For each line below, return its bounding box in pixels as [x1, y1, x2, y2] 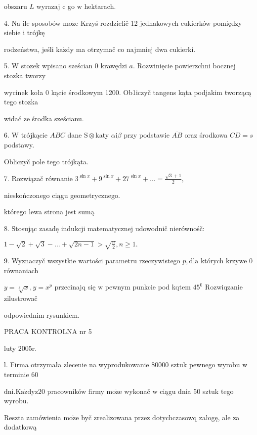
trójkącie [21, 130, 47, 140]
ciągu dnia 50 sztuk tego [160, 386, 234, 396]
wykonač [124, 386, 150, 396]
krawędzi [100, 60, 127, 71]
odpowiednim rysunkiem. [4, 309, 80, 320]
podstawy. [4, 139, 35, 149]
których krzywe [200, 255, 247, 265]
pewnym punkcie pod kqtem [105, 282, 191, 292]
